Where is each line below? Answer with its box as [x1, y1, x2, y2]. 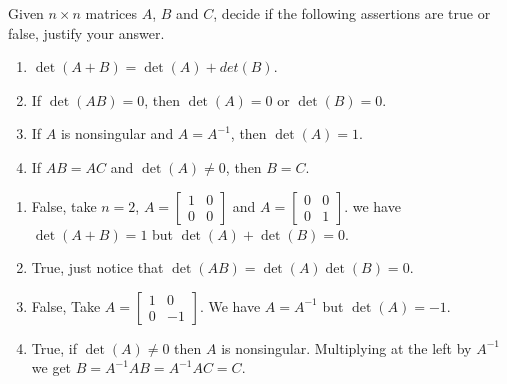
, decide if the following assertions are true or [213, 3, 491, 23]
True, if [31, 337, 77, 358]
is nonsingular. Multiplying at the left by [221, 337, 472, 358]
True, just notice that [31, 257, 164, 278]
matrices [85, 3, 138, 23]
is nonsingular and [60, 123, 174, 144]
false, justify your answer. [8, 22, 165, 43]
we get [31, 357, 72, 378]
